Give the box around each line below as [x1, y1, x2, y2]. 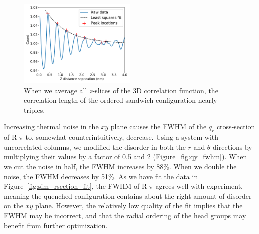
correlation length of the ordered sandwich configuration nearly [24, 95, 217, 105]
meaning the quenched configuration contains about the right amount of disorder [4, 190, 252, 201]
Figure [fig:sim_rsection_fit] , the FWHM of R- [4, 181, 149, 191]
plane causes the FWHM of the [110, 121, 207, 132]
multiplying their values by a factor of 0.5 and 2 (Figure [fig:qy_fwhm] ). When [4, 151, 247, 162]
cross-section [216, 121, 255, 132]
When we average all [24, 85, 87, 95]
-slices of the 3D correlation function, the [92, 85, 218, 95]
